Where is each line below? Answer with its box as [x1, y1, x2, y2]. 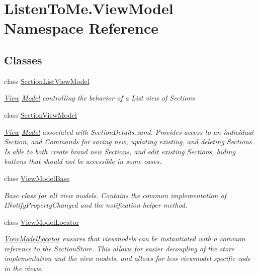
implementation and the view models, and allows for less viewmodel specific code [4, 253, 251, 263]
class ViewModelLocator [4, 216, 79, 227]
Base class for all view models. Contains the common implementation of [4, 190, 226, 200]
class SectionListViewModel [4, 75, 90, 86]
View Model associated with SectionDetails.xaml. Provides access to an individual [4, 126, 253, 137]
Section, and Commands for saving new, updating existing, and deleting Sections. [4, 136, 254, 147]
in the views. [4, 263, 43, 273]
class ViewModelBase [4, 172, 70, 183]
